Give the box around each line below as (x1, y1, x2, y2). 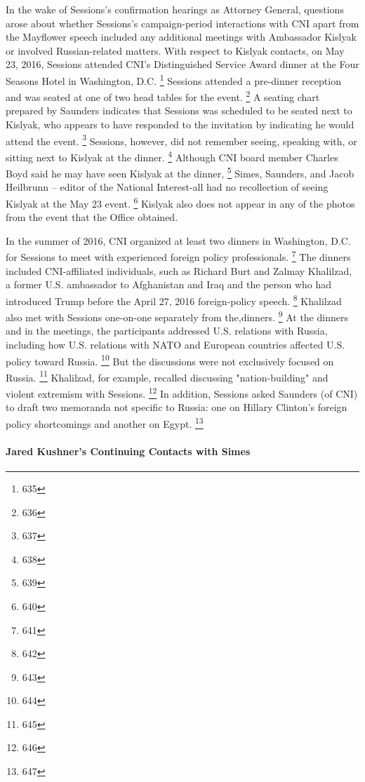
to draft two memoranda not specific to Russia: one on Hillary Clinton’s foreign (6, 400, 347, 414)
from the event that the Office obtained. (6, 210, 178, 224)
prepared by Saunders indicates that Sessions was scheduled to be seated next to (6, 103, 352, 118)
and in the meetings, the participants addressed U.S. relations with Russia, (6, 323, 328, 338)
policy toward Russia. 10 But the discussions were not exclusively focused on (6, 351, 334, 368)
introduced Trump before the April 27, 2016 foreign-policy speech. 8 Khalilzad (6, 291, 342, 308)
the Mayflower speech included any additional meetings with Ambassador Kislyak (6, 29, 357, 44)
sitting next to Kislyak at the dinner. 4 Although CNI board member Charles (6, 147, 338, 164)
